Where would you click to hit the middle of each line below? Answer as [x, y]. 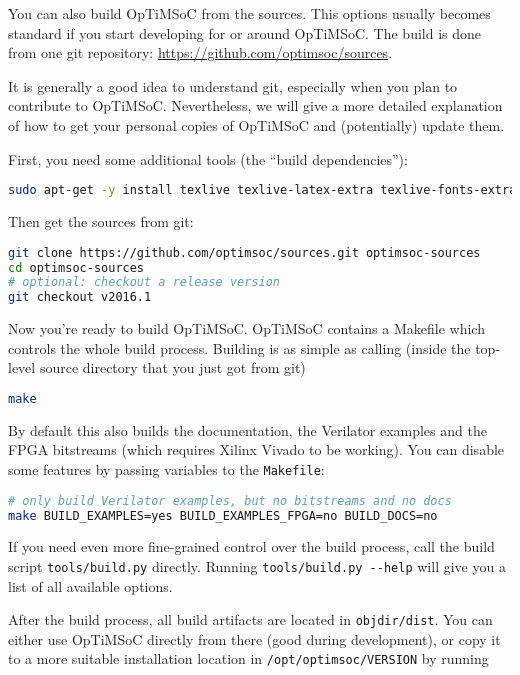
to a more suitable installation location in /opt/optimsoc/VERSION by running [248, 658]
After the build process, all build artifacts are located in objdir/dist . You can [250, 619]
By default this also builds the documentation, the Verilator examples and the [247, 429]
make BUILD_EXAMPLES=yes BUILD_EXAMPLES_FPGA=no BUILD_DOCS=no [223, 515]
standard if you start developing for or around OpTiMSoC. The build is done [245, 32]
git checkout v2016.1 [80, 297]
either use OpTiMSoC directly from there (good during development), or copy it [254, 638]
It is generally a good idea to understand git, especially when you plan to [233, 85]
